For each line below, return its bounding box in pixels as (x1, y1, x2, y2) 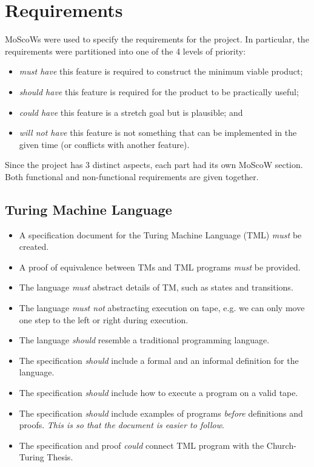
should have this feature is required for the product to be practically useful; (19, 85, 299, 98)
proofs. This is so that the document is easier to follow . (19, 418, 224, 431)
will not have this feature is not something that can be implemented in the (19, 126, 297, 139)
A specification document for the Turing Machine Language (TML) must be (19, 228, 302, 241)
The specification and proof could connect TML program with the (19, 438, 264, 451)
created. (19, 240, 49, 253)
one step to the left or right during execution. (19, 313, 189, 326)
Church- (266, 438, 296, 451)
